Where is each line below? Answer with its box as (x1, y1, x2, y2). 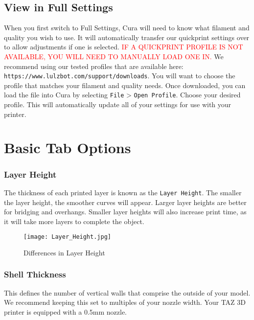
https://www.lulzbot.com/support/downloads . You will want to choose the (4, 70, 235, 81)
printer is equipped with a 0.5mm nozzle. (4, 306, 127, 317)
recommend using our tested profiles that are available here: (4, 61, 184, 71)
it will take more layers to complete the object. (4, 216, 144, 226)
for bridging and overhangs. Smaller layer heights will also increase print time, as (4, 206, 247, 217)
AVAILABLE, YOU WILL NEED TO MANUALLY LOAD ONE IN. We (4, 51, 224, 61)
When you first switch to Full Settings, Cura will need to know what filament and (4, 23, 250, 33)
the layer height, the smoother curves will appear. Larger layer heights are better (4, 197, 247, 207)
